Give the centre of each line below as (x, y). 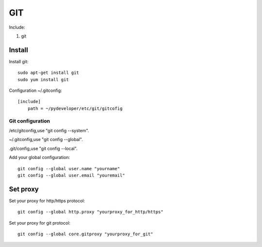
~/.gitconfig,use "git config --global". (46, 140)
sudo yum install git (43, 79)
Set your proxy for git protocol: (40, 223)
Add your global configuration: (40, 158)
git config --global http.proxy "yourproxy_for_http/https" (90, 212)
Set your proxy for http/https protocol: (47, 201)
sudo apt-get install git (49, 73)
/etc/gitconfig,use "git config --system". (49, 130)
